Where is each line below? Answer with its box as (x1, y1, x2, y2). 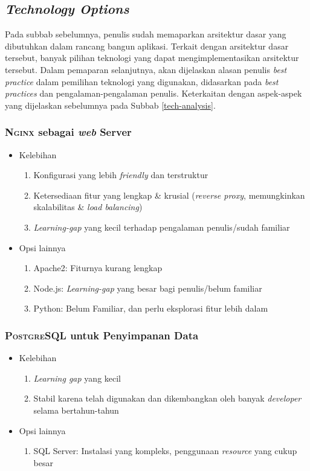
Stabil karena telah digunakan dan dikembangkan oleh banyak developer (33, 392, 302, 405)
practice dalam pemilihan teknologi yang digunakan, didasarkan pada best (5, 75, 279, 88)
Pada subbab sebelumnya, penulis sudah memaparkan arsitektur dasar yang (5, 28, 286, 40)
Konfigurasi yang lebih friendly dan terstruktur (33, 168, 208, 181)
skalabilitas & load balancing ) (33, 200, 143, 213)
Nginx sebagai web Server (5, 124, 132, 139)
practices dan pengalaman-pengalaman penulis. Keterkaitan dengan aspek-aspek (5, 87, 302, 100)
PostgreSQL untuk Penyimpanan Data (5, 327, 199, 342)
